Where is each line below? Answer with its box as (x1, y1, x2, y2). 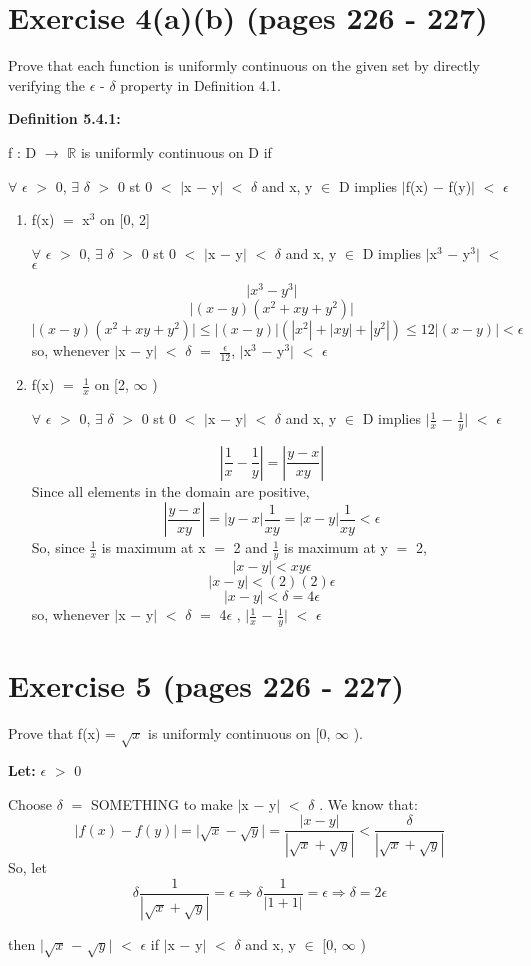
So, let (8, 857, 47, 878)
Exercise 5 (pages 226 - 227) (8, 665, 405, 706)
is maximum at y (284, 537, 388, 558)
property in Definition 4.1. (120, 74, 281, 95)
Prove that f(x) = (8, 723, 116, 744)
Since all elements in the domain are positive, (31, 480, 310, 501)
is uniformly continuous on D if (80, 141, 272, 162)
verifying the (8, 74, 86, 95)
